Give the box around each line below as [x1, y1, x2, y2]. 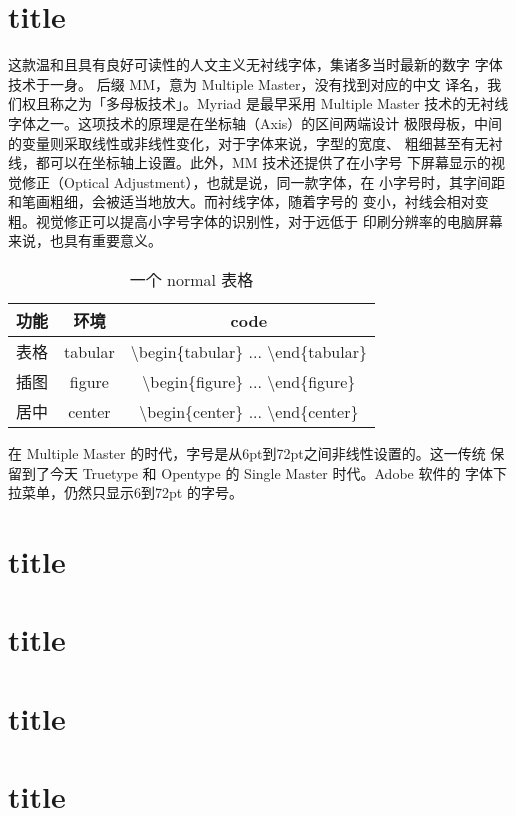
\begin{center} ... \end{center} [139, 399, 359, 423]
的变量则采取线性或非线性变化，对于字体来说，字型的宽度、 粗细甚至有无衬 [8, 132, 503, 153]
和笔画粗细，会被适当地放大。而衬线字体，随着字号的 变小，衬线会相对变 [8, 191, 489, 212]
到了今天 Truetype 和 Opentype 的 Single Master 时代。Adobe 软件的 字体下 [21, 462, 508, 483]
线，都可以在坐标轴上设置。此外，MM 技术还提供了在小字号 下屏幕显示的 [8, 152, 491, 173]
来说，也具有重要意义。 [8, 230, 162, 251]
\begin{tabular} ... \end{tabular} [130, 339, 367, 363]
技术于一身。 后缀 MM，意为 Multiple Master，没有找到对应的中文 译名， [8, 73, 488, 94]
